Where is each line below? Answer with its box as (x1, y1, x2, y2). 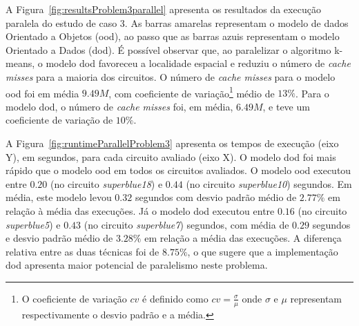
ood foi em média (6, 86, 79, 100)
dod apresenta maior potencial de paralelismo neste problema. (6, 258, 268, 272)
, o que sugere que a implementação (187, 244, 338, 258)
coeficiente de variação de (6, 113, 113, 127)
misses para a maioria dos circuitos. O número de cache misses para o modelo (6, 69, 336, 84)
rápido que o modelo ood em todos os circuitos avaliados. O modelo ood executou (6, 163, 351, 178)
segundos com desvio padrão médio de (135, 190, 297, 204)
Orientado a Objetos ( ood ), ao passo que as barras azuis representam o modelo (6, 29, 340, 44)
